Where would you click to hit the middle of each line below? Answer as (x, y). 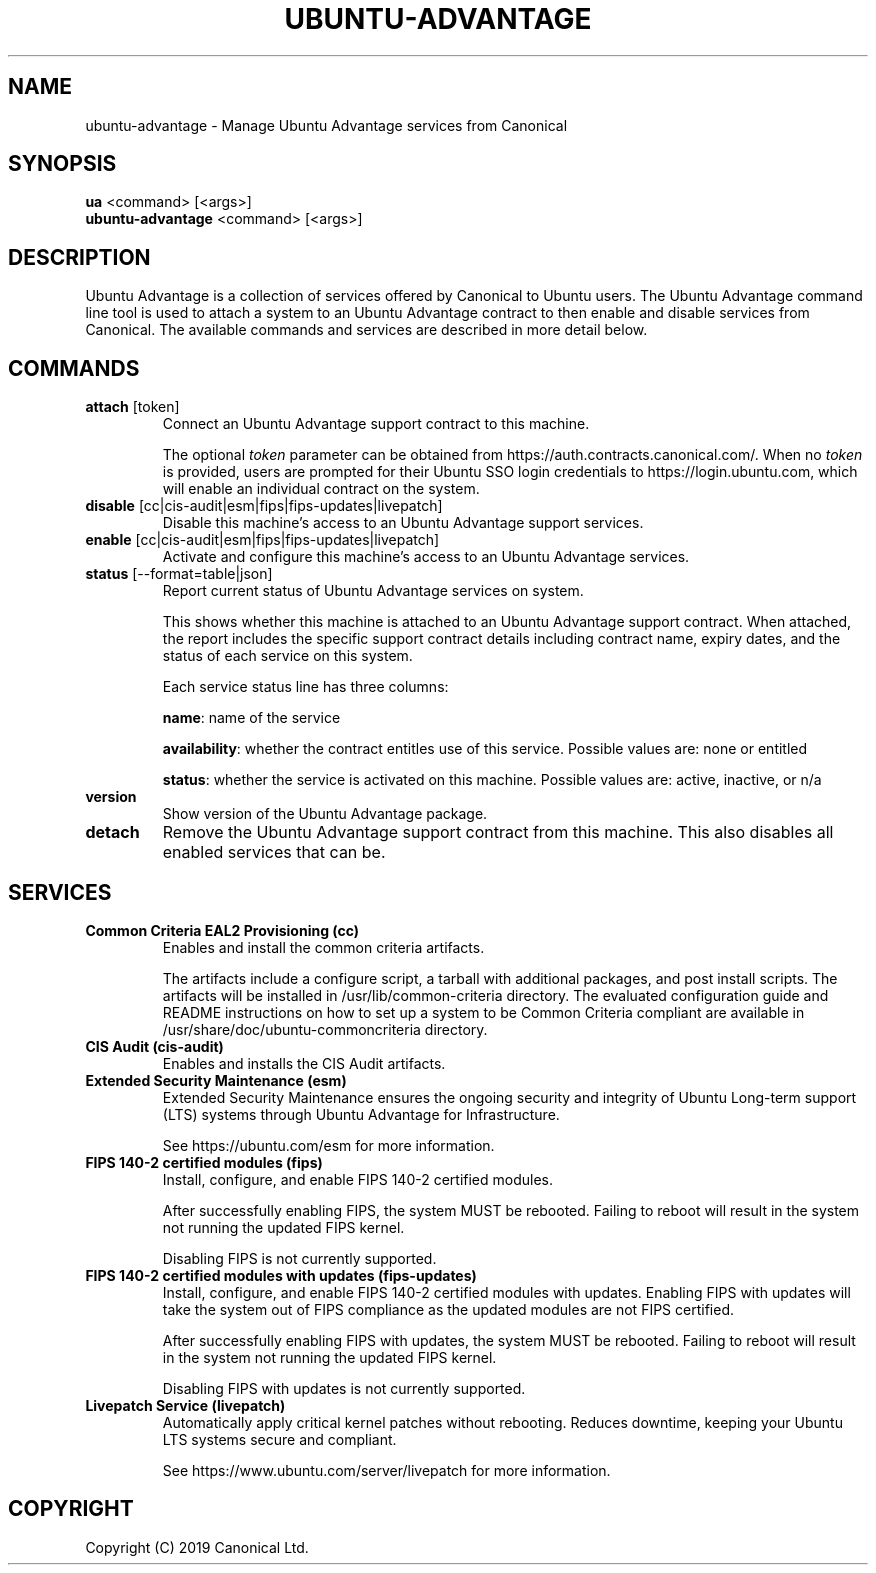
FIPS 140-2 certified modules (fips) (204, 1162)
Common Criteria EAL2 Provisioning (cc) (222, 930)
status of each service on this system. (287, 656)
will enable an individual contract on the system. (321, 489)
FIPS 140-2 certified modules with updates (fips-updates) (281, 1275)
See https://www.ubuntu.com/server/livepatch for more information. (386, 1470)
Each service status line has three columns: (305, 687)
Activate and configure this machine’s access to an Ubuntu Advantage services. (426, 557)
